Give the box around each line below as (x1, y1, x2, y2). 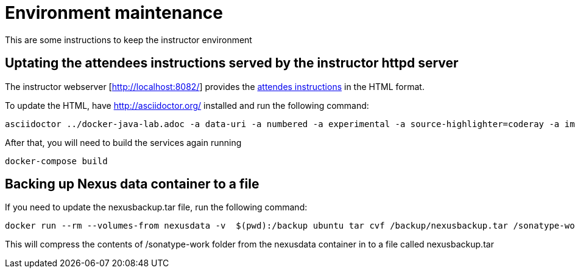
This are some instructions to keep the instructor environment (5, 34, 252, 45)
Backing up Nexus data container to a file (5, 176, 259, 192)
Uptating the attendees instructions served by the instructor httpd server (5, 55, 459, 71)
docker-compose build (5, 156, 108, 166)
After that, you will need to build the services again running (5, 137, 242, 148)
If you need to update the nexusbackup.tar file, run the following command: (5, 202, 308, 213)
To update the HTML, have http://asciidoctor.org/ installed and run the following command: (5, 100, 369, 111)
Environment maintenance (5, 2, 223, 23)
